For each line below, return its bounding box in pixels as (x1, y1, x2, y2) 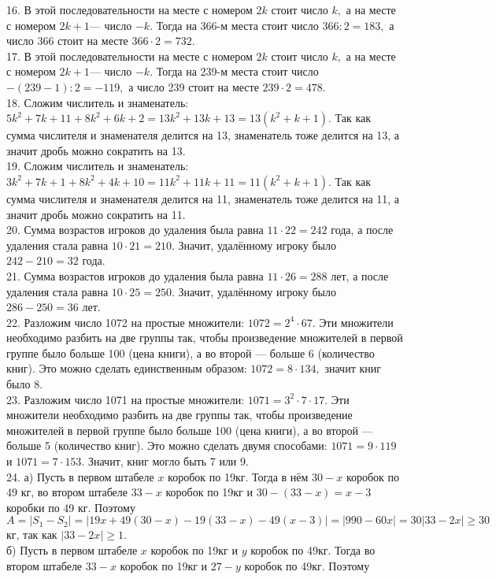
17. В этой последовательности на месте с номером (6, 47, 253, 64)
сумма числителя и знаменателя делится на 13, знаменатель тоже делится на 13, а (6, 127, 400, 143)
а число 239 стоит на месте (128, 78, 259, 95)
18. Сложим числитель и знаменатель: (6, 94, 189, 110)
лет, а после (331, 267, 389, 284)
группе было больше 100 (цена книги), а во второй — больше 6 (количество (6, 344, 375, 361)
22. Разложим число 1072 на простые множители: (6, 314, 245, 330)
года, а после (331, 221, 394, 238)
